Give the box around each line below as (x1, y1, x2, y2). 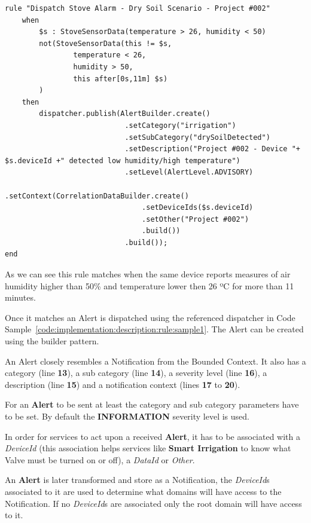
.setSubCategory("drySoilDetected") (124, 133, 270, 142)
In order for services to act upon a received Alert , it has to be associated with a (5, 430, 300, 442)
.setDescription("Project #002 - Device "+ (124, 145, 300, 154)
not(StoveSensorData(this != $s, (39, 39, 172, 48)
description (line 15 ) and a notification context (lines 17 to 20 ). (5, 378, 240, 390)
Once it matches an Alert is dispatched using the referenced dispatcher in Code (5, 311, 295, 323)
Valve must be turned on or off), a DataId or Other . (5, 453, 195, 466)
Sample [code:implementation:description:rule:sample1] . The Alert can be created (5, 323, 304, 335)
